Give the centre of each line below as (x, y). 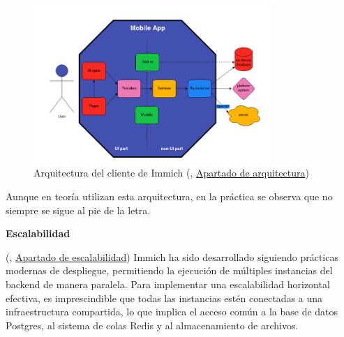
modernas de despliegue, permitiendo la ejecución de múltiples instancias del (169, 270)
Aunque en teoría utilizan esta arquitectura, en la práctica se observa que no (169, 196)
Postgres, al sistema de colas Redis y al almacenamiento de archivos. (152, 325)
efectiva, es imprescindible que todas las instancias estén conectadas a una (164, 298)
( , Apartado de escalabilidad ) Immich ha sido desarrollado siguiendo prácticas (172, 256)
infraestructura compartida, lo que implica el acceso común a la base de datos (172, 312)
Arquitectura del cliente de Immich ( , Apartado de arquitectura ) (171, 173)
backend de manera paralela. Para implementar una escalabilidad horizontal (168, 284)
